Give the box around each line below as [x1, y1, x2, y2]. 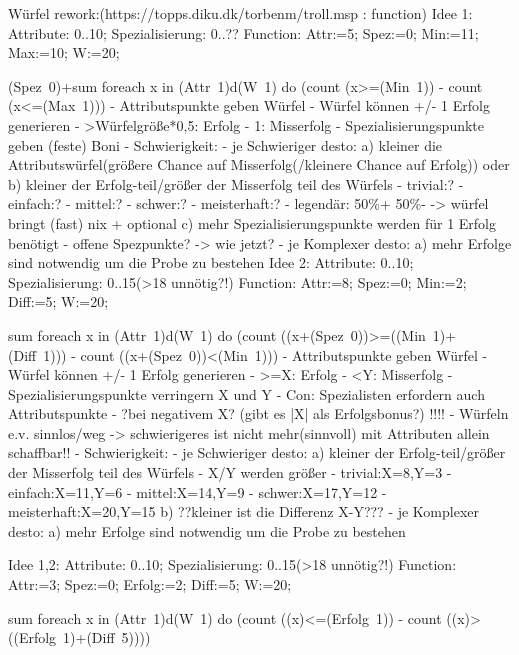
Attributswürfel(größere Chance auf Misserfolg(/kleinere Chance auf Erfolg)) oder [8, 154, 510, 175]
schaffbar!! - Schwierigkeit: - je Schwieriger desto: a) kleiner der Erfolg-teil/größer [8, 442, 506, 463]
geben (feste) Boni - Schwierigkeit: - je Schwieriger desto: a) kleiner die [8, 134, 443, 155]
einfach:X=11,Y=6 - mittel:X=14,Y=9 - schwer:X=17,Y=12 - [8, 481, 387, 502]
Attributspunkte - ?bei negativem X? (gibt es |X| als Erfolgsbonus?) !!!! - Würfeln [8, 403, 509, 424]
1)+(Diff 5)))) [63, 627, 151, 648]
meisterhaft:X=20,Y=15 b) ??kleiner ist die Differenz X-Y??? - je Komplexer [8, 501, 480, 522]
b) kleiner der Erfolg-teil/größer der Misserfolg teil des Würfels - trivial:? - [8, 173, 464, 194]
